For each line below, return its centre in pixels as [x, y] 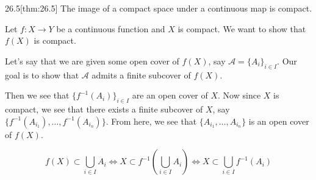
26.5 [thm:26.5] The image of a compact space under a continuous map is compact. [159, 8]
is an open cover [279, 121]
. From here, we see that [151, 121]
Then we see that [37, 95]
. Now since [239, 95]
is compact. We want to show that [242, 28]
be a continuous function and [111, 28]
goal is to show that [42, 74]
